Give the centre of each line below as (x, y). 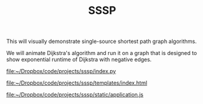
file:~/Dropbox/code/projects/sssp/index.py (61, 71)
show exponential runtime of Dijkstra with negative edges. (79, 60)
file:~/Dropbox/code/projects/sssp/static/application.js (75, 95)
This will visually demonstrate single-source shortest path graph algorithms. (101, 41)
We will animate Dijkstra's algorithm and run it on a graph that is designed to (102, 53)
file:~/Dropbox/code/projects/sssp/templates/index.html (77, 83)
